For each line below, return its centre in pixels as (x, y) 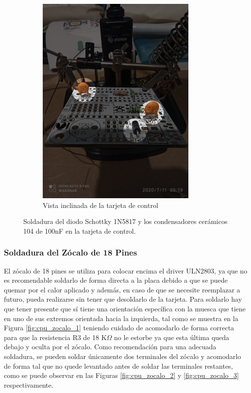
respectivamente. (29, 384)
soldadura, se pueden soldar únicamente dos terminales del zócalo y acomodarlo (123, 356)
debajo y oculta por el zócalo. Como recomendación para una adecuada (110, 347)
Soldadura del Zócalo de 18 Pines (71, 252)
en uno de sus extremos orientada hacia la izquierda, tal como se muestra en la (121, 318)
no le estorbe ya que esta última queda (172, 337)
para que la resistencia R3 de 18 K (55, 337)
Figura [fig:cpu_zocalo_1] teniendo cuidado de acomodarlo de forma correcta (119, 328)
